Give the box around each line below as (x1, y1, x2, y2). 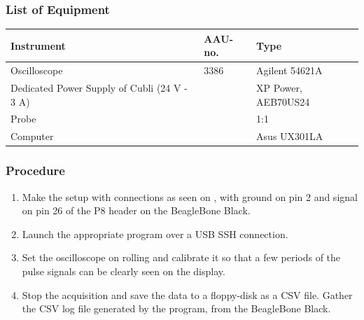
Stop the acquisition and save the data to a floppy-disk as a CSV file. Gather (22, 287, 353, 302)
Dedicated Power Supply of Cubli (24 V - (10, 81, 188, 95)
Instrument (10, 38, 66, 53)
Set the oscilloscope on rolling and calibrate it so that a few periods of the (22, 250, 341, 265)
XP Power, (256, 81, 302, 95)
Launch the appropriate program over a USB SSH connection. (22, 226, 288, 241)
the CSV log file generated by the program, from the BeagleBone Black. (22, 301, 331, 316)
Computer (10, 129, 54, 144)
